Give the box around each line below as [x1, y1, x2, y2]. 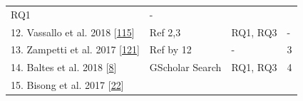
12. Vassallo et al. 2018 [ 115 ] [11, 24, 135, 39]
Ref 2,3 [149, 24, 181, 39]
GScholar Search [149, 60, 222, 75]
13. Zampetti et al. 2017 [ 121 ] [11, 42, 140, 57]
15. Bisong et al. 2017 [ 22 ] [11, 78, 124, 92]
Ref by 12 [149, 42, 192, 57]
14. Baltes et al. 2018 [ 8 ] [11, 60, 117, 75]
